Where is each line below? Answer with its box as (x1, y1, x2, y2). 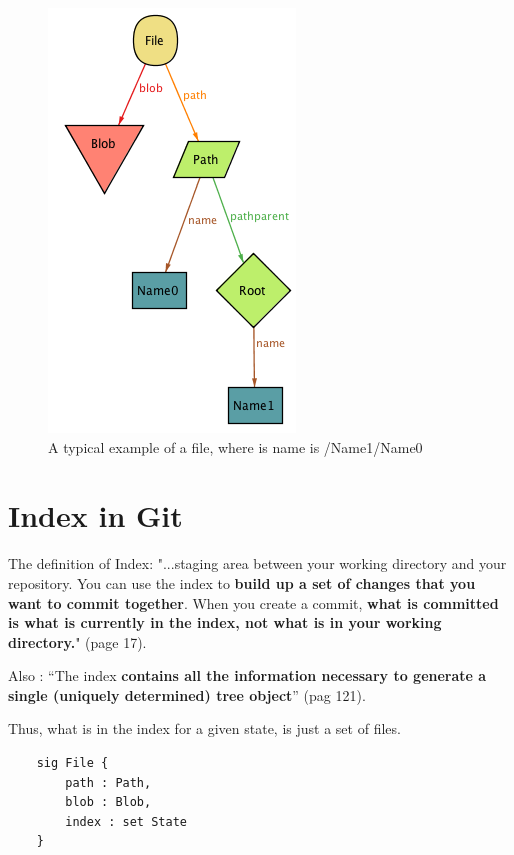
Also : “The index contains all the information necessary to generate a (8, 665, 487, 686)
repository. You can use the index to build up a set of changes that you (8, 572, 476, 593)
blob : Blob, (65, 795, 152, 810)
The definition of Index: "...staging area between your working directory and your (8, 553, 507, 574)
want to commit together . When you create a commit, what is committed (8, 592, 499, 613)
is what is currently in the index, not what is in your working (8, 612, 442, 633)
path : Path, (65, 775, 152, 790)
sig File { (36, 756, 109, 771)
